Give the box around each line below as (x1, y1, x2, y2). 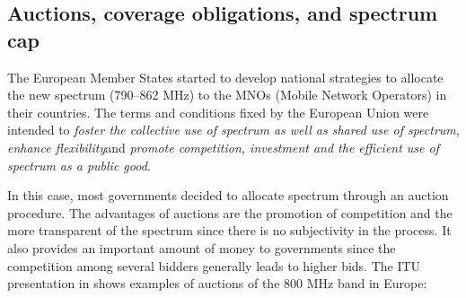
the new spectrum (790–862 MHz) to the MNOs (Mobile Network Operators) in (7, 85, 447, 104)
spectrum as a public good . (7, 155, 151, 174)
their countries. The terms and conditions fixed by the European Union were (7, 102, 429, 121)
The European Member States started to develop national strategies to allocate (7, 67, 444, 86)
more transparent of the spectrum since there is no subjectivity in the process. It (7, 221, 452, 240)
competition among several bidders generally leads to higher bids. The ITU (7, 256, 421, 275)
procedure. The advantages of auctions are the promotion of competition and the (7, 203, 453, 222)
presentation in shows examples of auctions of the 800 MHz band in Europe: (7, 274, 427, 293)
